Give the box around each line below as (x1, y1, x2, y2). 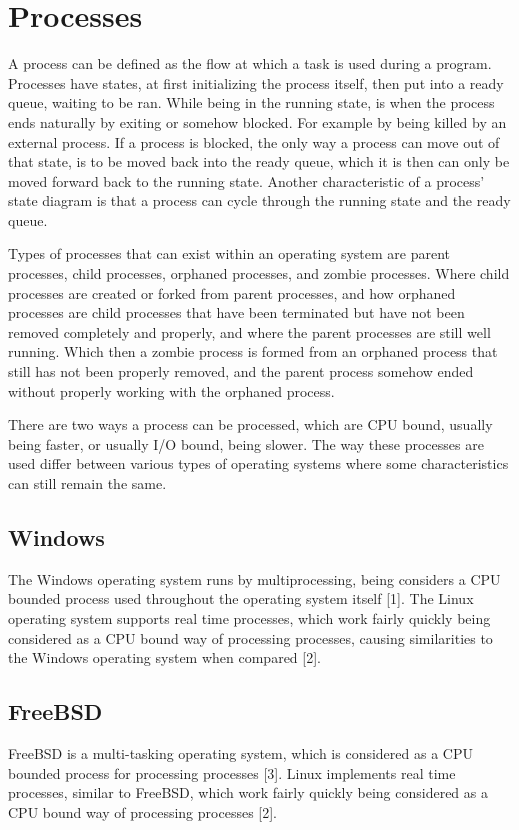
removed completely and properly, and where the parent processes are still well (8, 321, 491, 342)
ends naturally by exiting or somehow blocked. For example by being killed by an (8, 111, 507, 132)
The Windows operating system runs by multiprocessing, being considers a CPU (8, 568, 501, 589)
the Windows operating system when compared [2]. (8, 647, 321, 668)
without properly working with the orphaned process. (8, 380, 335, 401)
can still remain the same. (8, 473, 167, 493)
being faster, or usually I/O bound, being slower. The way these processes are (8, 433, 484, 454)
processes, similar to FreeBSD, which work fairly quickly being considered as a (8, 782, 488, 803)
